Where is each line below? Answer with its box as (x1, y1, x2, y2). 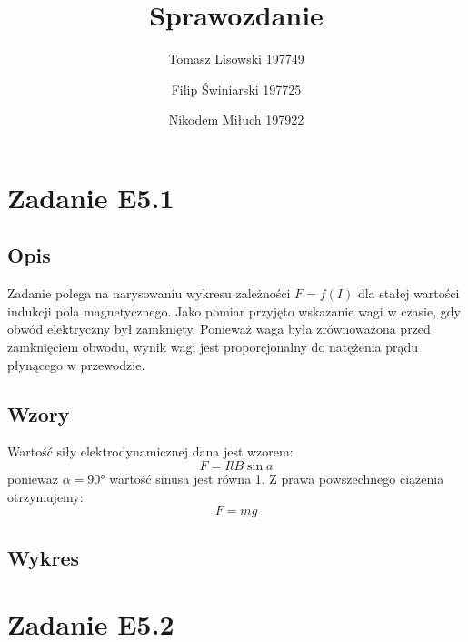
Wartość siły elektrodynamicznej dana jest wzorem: (7, 442, 294, 461)
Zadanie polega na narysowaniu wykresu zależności (7, 284, 291, 303)
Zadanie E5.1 (7, 178, 174, 216)
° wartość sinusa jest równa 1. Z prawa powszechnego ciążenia (100, 469, 444, 488)
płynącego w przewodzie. (7, 355, 145, 374)
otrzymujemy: (7, 487, 84, 506)
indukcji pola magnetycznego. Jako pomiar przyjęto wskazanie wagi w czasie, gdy (7, 301, 461, 320)
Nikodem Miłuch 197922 (168, 110, 304, 129)
